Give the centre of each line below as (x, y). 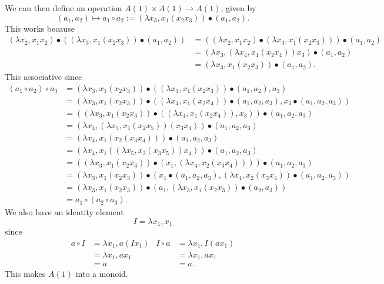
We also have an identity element (64, 212)
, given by (238, 8)
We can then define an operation (64, 8)
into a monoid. (102, 274)
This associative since (44, 77)
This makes (25, 274)
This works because (40, 28)
